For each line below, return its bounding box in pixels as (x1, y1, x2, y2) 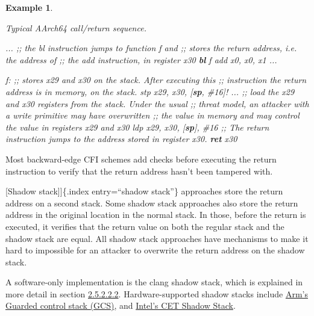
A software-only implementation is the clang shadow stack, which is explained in (5, 276, 303, 288)
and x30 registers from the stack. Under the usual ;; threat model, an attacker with (5, 97, 309, 110)
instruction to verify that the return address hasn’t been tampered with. (5, 164, 273, 177)
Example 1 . (5, 1, 53, 13)
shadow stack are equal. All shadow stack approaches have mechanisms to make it (5, 232, 309, 244)
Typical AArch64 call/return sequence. (5, 21, 146, 34)
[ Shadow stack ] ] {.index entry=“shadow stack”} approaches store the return (5, 185, 283, 197)
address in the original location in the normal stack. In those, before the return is (5, 208, 306, 221)
